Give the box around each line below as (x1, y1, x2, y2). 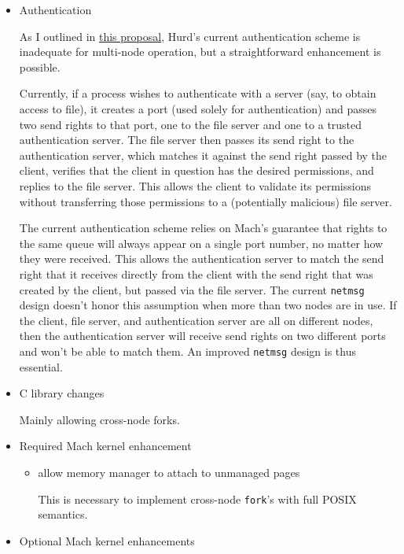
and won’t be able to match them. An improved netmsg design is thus (19, 342, 357, 359)
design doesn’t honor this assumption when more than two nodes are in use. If (19, 297, 397, 313)
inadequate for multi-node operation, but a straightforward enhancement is (19, 43, 381, 60)
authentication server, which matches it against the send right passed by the (19, 146, 387, 163)
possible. (19, 58, 61, 75)
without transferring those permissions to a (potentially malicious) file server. (19, 193, 392, 209)
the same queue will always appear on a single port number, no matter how (19, 235, 384, 251)
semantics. (38, 506, 88, 523)
